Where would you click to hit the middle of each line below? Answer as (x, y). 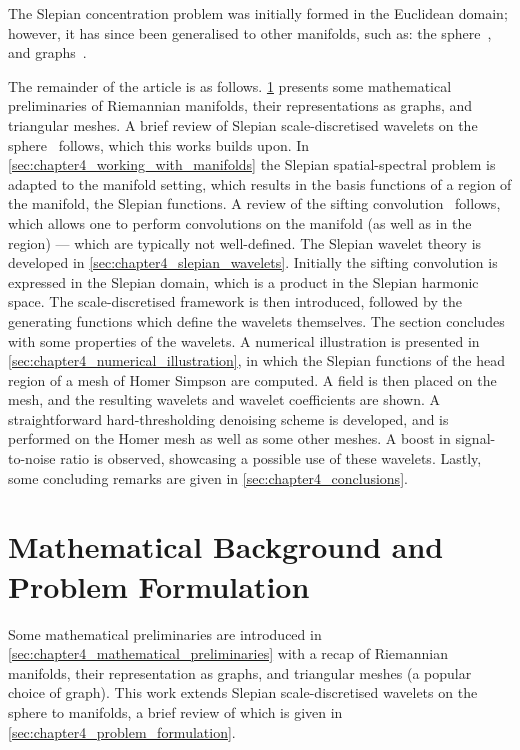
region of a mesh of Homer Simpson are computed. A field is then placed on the (252, 379)
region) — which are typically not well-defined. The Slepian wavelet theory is (245, 242)
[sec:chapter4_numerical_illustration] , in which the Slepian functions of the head (257, 360)
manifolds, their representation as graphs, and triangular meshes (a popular (240, 672)
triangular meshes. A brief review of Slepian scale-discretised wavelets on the (243, 124)
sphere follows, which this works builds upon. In (159, 144)
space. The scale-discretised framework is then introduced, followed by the (235, 301)
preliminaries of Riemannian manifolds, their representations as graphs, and (240, 105)
